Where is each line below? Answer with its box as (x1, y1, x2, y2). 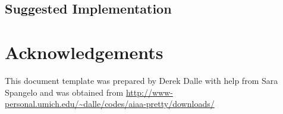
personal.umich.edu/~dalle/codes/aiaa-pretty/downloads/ (5, 97, 215, 110)
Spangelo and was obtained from (5, 86, 124, 98)
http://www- (125, 86, 173, 98)
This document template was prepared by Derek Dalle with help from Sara (5, 74, 278, 86)
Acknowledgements (5, 40, 163, 64)
